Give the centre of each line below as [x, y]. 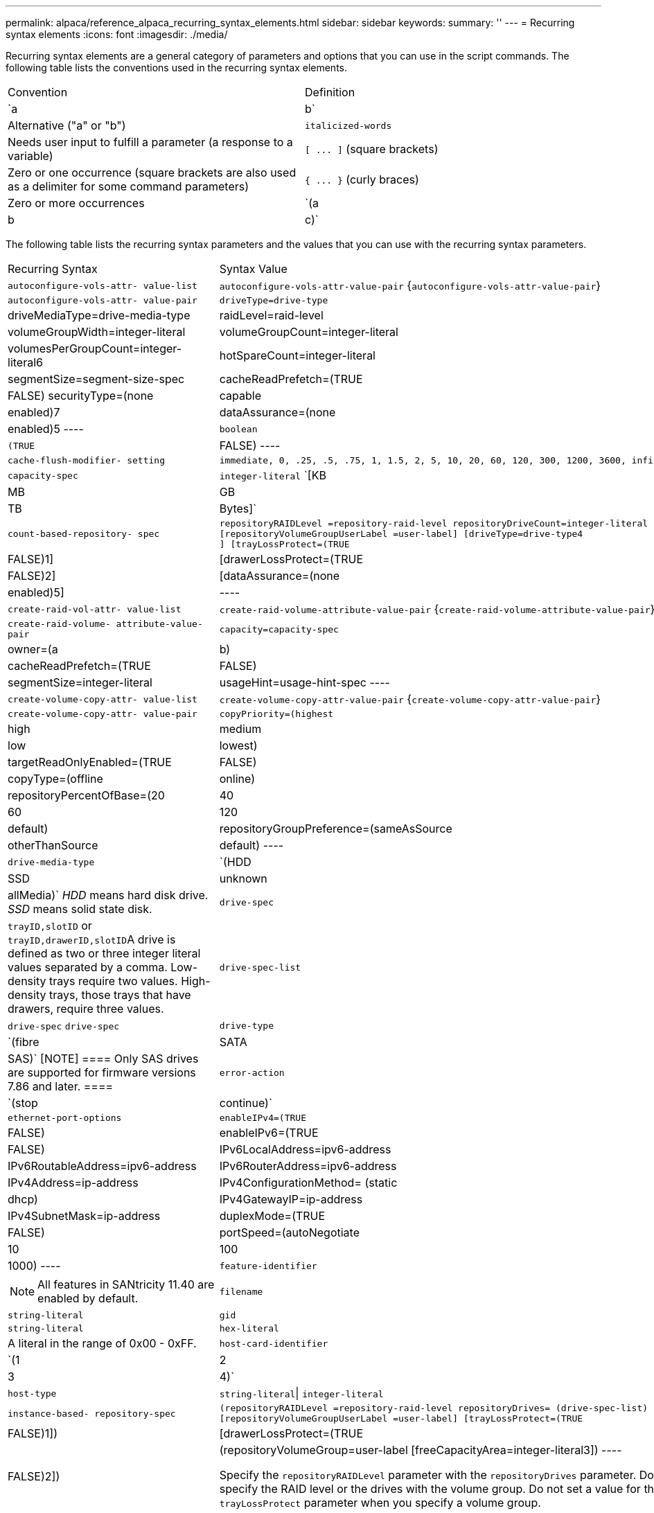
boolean [238, 429]
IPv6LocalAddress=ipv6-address [305, 1149]
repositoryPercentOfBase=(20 [86, 795]
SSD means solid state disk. [80, 909]
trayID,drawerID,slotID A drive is [92, 939]
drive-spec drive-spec [64, 1026]
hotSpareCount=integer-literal [297, 355]
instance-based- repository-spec [92, 1413]
